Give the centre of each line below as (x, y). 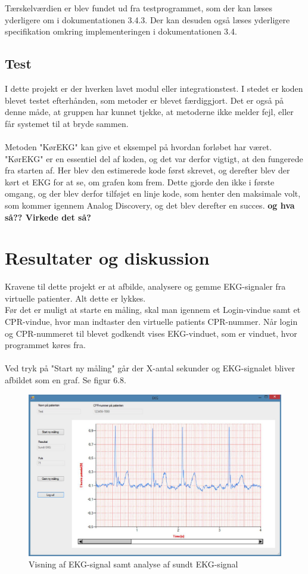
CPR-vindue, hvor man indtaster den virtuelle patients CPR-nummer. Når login (151, 322)
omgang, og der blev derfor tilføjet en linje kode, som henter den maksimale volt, (153, 193)
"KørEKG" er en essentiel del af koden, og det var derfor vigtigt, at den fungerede (154, 158)
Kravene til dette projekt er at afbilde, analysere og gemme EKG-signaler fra (145, 286)
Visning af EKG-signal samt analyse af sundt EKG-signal (133, 564)
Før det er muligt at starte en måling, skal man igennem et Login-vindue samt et (153, 310)
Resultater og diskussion (107, 258)
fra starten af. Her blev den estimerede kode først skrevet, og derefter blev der (147, 170)
